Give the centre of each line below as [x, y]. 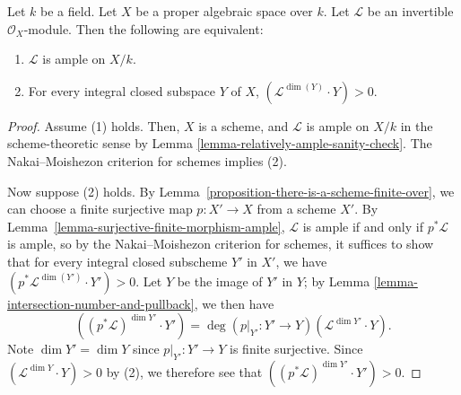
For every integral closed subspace [122, 90]
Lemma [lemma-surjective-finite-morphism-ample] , [146, 226]
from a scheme [296, 209]
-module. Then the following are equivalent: [144, 28]
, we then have [234, 303]
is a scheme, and [244, 125]
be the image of [220, 281]
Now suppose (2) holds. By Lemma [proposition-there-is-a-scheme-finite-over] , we [231, 191]
